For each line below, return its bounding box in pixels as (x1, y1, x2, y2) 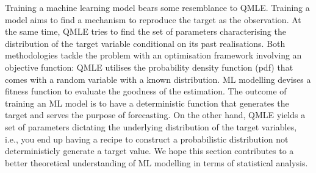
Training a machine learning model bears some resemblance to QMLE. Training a (5, 1, 310, 13)
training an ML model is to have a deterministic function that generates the (5, 96, 289, 109)
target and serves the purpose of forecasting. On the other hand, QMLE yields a (5, 108, 306, 121)
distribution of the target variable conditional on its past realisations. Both (5, 37, 285, 49)
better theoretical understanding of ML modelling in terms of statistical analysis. (5, 156, 308, 169)
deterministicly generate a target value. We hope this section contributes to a (5, 144, 294, 157)
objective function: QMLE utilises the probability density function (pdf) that (5, 60, 293, 73)
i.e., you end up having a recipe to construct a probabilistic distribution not (5, 132, 289, 145)
